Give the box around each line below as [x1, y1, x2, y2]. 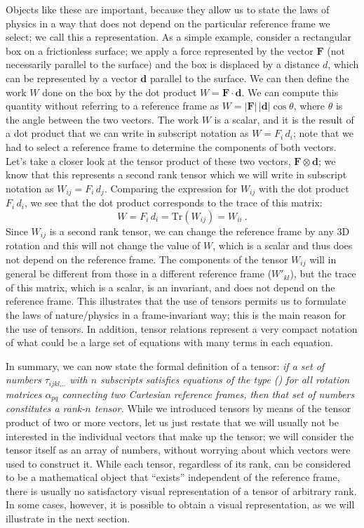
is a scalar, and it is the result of [214, 112, 354, 126]
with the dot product [258, 180, 349, 195]
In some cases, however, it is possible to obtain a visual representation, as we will [6, 497, 355, 512]
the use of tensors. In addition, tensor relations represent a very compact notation [6, 321, 358, 336]
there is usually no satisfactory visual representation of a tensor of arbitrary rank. [6, 483, 357, 498]
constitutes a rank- [6, 401, 86, 416]
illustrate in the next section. [6, 511, 130, 526]
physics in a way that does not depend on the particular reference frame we [6, 15, 330, 30]
